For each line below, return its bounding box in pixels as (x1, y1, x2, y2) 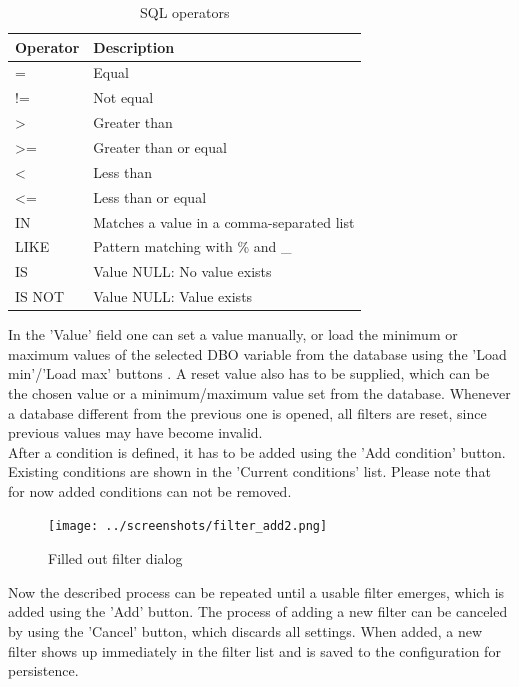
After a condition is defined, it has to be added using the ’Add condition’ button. (8, 441, 506, 462)
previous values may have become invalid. (8, 422, 263, 443)
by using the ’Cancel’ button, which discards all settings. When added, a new (8, 620, 483, 641)
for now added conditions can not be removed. (8, 480, 292, 501)
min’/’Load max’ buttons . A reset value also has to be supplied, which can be (8, 363, 490, 384)
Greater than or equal (93, 136, 227, 157)
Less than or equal (93, 186, 207, 207)
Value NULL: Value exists (93, 286, 253, 307)
